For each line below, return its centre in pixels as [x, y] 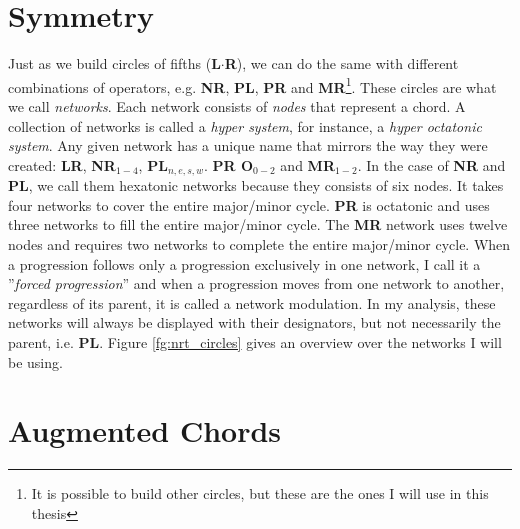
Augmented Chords [145, 430]
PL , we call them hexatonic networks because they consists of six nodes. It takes [256, 185]
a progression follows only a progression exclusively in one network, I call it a [244, 263]
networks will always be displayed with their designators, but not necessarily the [254, 322]
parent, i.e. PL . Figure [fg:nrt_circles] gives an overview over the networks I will [255, 341]
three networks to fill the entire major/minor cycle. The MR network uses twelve [258, 224]
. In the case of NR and [431, 164]
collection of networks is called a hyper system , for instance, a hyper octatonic [245, 125]
